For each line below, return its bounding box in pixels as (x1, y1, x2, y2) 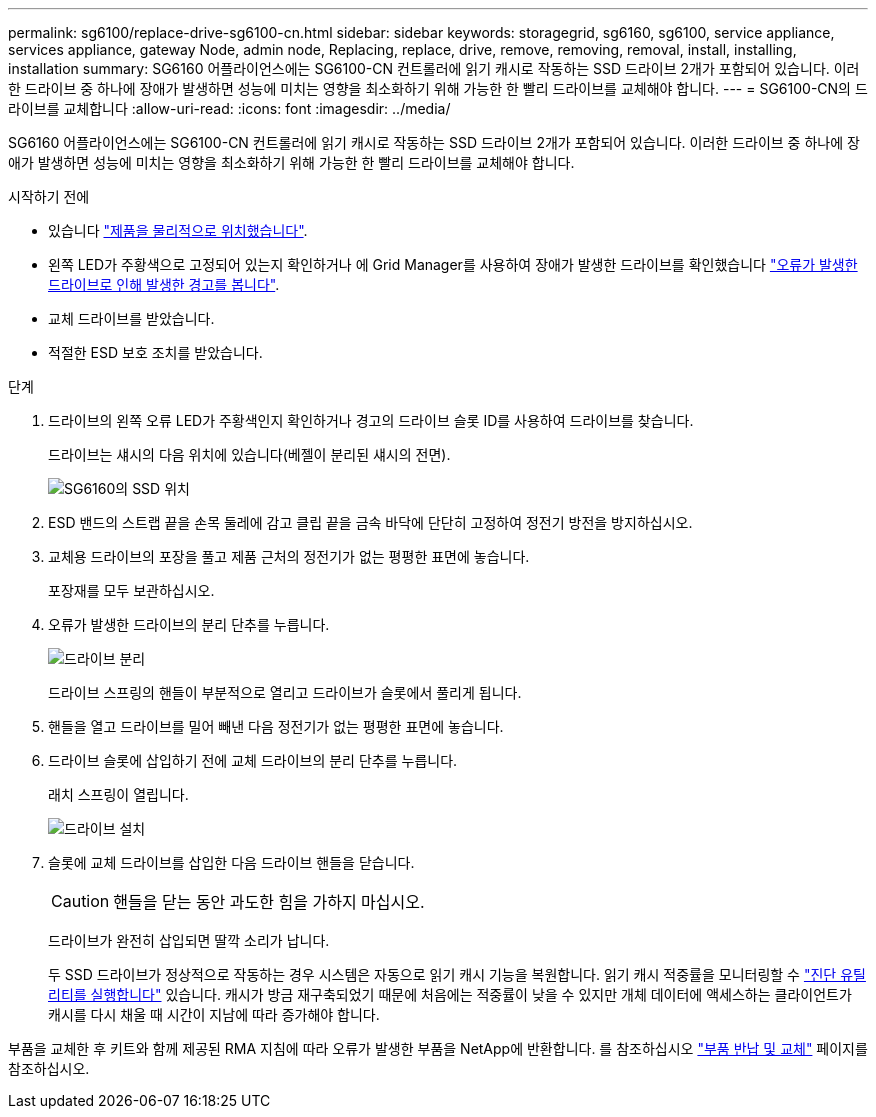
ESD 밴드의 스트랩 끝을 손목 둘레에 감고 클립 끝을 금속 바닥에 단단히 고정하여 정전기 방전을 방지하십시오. (48, 514, 693, 531)
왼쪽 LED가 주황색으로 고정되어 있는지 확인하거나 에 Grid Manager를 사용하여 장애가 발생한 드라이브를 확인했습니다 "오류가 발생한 (48, 256, 858, 273)
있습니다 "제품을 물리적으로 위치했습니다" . (48, 222, 308, 239)
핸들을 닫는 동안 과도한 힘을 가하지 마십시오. (113, 892, 425, 912)
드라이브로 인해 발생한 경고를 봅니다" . (48, 276, 280, 293)
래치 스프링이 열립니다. (48, 786, 189, 803)
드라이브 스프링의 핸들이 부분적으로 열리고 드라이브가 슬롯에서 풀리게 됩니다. (48, 684, 522, 701)
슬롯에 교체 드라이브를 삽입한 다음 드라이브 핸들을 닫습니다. (48, 854, 415, 871)
